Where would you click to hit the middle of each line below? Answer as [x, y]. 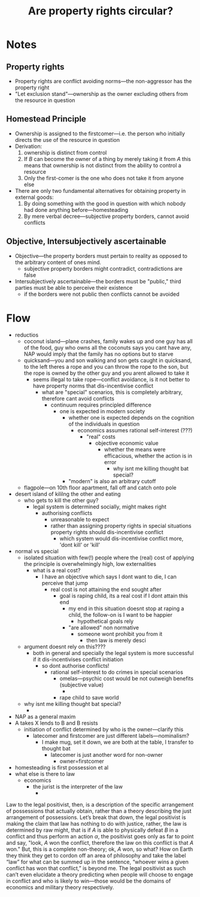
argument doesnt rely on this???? [65, 646]
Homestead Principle [46, 119]
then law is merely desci [116, 640]
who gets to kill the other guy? [61, 500]
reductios [27, 335]
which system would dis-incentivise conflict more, [122, 538]
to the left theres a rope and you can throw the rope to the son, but [106, 366]
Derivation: [28, 146]
